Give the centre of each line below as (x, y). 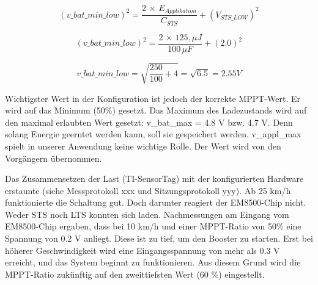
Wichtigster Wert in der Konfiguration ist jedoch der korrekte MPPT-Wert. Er (153, 98)
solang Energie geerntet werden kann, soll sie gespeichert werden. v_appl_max (153, 134)
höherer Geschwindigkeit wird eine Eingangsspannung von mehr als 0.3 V (142, 250)
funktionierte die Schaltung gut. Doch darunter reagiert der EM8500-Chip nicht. (156, 202)
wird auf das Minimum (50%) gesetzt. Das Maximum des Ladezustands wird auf (156, 110)
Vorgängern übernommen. (54, 158)
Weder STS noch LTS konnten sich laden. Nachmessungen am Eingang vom (147, 214)
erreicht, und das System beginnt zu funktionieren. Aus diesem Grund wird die (153, 262)
